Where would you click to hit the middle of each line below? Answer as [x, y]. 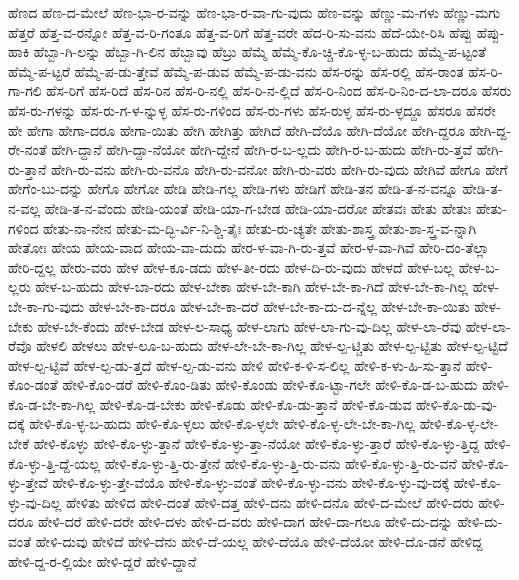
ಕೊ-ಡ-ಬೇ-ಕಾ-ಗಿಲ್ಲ [52, 403]
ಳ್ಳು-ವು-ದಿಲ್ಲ [35, 501]
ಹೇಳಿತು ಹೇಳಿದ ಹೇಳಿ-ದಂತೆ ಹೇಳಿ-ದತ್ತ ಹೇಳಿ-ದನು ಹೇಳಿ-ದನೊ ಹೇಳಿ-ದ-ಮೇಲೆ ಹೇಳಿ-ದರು [270, 501]
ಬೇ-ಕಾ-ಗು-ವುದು [46, 305]
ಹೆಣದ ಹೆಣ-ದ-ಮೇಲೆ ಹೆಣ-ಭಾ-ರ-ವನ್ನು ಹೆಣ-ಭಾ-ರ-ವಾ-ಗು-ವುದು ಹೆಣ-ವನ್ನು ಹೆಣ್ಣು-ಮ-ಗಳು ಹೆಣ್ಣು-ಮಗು [254, 12]
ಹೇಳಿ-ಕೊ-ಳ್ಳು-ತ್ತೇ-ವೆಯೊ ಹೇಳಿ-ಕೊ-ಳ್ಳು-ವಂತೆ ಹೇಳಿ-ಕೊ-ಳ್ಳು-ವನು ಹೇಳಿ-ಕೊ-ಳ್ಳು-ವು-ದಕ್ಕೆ [251, 482]
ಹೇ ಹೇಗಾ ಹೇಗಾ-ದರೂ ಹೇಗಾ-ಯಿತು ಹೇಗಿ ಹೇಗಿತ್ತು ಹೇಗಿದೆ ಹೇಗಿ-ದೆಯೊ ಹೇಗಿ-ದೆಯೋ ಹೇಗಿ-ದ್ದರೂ [236, 129]
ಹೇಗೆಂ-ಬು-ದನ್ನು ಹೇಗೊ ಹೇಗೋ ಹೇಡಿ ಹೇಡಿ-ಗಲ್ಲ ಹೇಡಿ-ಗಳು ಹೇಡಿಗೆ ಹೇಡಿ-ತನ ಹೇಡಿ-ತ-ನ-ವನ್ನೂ [233, 188]
